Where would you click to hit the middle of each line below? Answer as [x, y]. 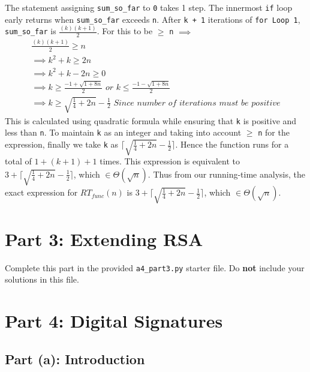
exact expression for [41, 192]
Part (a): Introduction [75, 358]
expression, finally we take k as [62, 144]
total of [18, 161]
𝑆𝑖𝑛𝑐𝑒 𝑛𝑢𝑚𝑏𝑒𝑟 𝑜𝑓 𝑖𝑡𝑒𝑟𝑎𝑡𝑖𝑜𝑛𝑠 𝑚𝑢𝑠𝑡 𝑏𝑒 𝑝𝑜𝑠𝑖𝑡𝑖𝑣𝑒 [197, 103]
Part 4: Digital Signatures [114, 321]
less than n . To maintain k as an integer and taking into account [123, 132]
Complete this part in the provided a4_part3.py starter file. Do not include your [155, 267]
